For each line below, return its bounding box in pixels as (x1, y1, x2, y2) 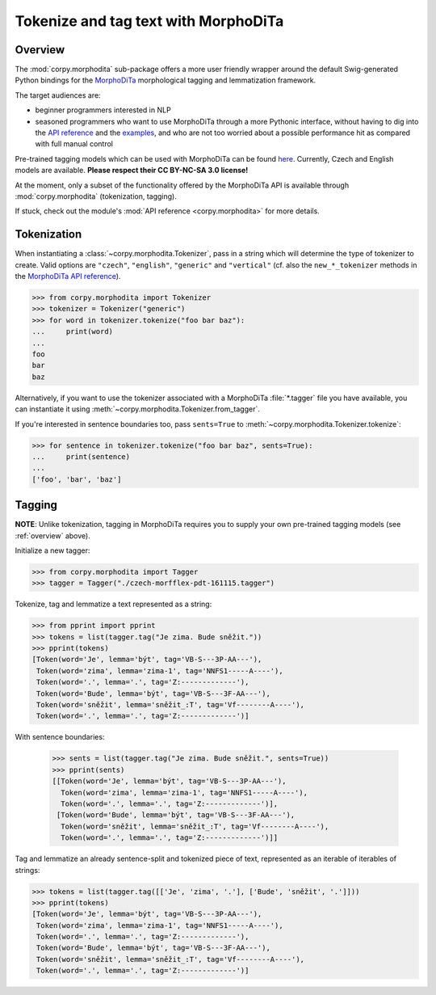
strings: (15, 865, 40, 875)
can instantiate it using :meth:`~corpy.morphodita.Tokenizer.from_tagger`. (15, 404, 260, 414)
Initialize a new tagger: (15, 546, 90, 555)
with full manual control (35, 139, 113, 149)
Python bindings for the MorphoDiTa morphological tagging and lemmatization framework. (15, 75, 317, 85)
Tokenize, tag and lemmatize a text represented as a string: (15, 599, 212, 609)
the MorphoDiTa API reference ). (15, 272, 121, 281)
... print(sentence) (31, 452, 131, 461)
